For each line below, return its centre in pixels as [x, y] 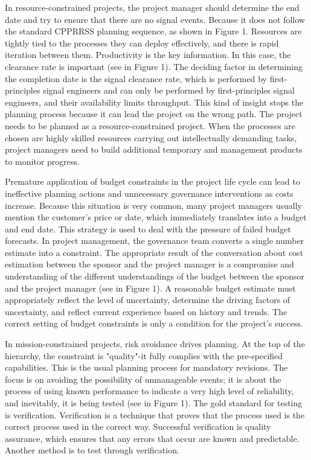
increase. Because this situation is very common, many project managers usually [154, 205]
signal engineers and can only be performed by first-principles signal [169, 90]
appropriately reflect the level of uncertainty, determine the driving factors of [148, 300]
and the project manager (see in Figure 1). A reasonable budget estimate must [150, 288]
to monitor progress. [42, 161]
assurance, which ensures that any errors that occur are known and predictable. [152, 438]
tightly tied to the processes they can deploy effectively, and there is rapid [142, 43]
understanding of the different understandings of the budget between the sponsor [155, 276]
